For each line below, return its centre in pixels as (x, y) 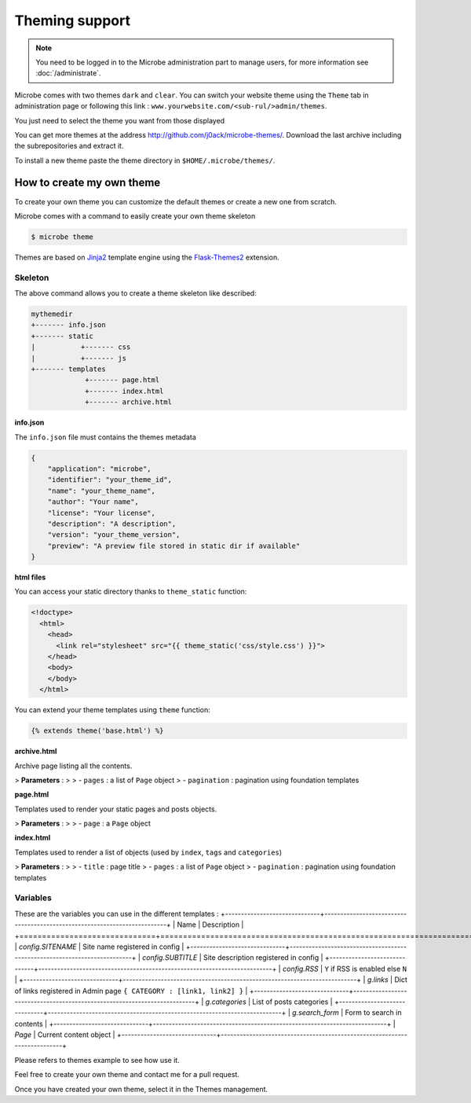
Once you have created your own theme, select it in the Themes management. (141, 1089)
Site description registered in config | (263, 958)
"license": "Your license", (102, 513)
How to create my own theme (88, 183)
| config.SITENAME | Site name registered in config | (99, 947)
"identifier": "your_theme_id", (110, 480)
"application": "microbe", (100, 469)
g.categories (226, 1002)
